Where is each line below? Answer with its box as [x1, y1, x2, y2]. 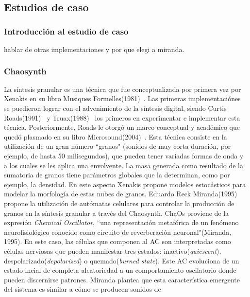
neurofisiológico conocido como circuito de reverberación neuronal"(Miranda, [4, 227, 232, 237]
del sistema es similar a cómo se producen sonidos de [4, 284, 161, 294]
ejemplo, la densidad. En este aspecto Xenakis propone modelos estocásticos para [4, 179, 246, 189]
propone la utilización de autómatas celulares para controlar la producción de [4, 198, 234, 208]
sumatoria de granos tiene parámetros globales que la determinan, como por [4, 170, 230, 180]
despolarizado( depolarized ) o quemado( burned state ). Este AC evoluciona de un [4, 255, 239, 265]
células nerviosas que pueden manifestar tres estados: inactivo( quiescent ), [4, 245, 221, 256]
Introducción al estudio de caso [4, 25, 129, 37]
